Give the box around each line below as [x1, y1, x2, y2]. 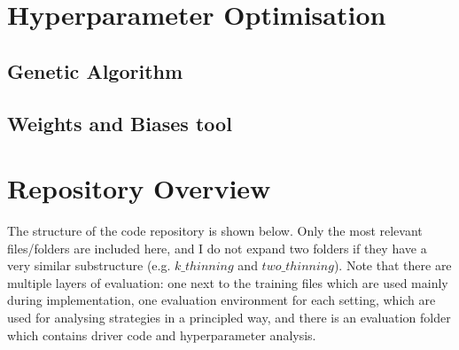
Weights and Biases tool [7, 109, 232, 136]
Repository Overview [7, 170, 271, 206]
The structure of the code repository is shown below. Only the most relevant [7, 222, 423, 240]
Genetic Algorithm [7, 57, 183, 84]
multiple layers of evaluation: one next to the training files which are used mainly [7, 273, 448, 292]
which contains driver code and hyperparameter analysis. [7, 325, 316, 344]
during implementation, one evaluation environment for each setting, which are [7, 291, 436, 309]
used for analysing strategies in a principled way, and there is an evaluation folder [7, 308, 451, 327]
